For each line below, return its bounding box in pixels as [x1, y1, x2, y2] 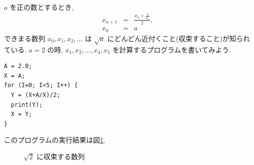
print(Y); [11, 101, 43, 108]
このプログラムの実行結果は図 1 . [4, 135, 106, 145]
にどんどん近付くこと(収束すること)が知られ [107, 33, 250, 43]
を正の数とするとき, [10, 2, 74, 12]
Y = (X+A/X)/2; [11, 91, 60, 98]
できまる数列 [4, 33, 45, 43]
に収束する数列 [36, 151, 85, 161]
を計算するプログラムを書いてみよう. [112, 44, 231, 54]
